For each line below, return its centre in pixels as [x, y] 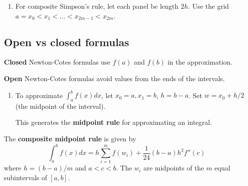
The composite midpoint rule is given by [70, 139]
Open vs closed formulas [67, 42]
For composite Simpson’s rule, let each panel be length [97, 6]
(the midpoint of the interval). [60, 106]
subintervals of [26, 178]
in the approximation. [200, 62]
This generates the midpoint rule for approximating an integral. [114, 122]
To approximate [39, 95]
